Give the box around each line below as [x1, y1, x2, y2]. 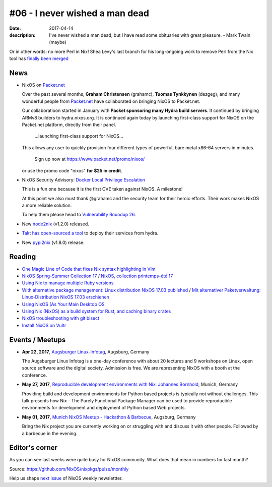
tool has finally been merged [9, 55, 69, 62]
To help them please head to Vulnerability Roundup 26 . [22, 212, 136, 218]
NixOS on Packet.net [22, 82, 65, 88]
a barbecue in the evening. [22, 430, 78, 436]
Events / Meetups [9, 335, 66, 344]
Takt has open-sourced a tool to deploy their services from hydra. [22, 230, 159, 236]
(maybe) [49, 39, 66, 45]
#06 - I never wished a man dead [9, 8, 150, 19]
